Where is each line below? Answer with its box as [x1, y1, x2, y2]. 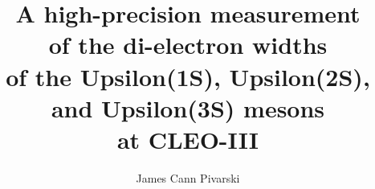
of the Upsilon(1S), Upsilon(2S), [6, 60, 370, 92]
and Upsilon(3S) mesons [51, 91, 325, 124]
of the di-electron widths [48, 28, 328, 61]
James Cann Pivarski [136, 169, 240, 186]
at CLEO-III [116, 122, 259, 155]
